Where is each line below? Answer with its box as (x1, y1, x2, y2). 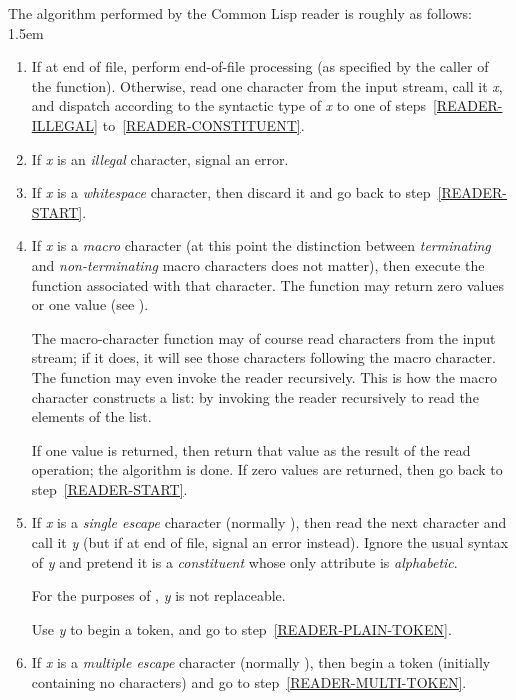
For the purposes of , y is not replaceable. (31, 585, 286, 606)
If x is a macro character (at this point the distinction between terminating (31, 235, 491, 256)
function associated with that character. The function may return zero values (31, 274, 504, 295)
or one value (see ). (31, 294, 149, 315)
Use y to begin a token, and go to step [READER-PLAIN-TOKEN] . (31, 618, 452, 639)
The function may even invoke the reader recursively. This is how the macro (31, 366, 497, 387)
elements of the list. (31, 406, 152, 427)
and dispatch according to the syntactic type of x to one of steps (31, 95, 426, 116)
